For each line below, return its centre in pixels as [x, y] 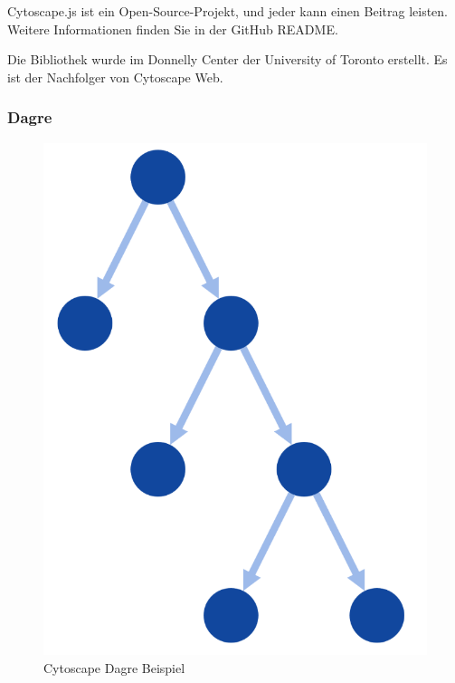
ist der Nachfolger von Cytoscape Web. [115, 77]
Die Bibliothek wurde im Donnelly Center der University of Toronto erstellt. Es [227, 59]
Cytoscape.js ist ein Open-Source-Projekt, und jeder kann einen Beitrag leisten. [227, 11]
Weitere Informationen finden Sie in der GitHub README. [173, 29]
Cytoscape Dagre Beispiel [114, 667]
